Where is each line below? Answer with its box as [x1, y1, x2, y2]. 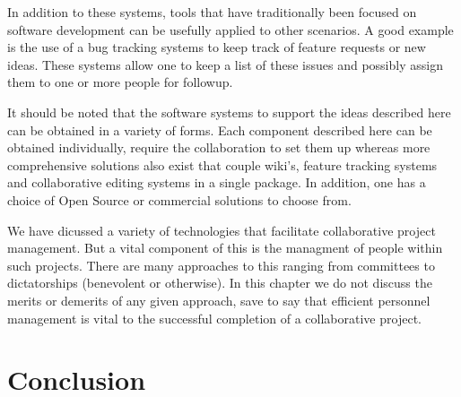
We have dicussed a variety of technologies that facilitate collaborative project [7, 220, 436, 239]
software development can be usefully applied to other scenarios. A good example [7, 20, 454, 39]
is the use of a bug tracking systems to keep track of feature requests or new [7, 38, 426, 56]
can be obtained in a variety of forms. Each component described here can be [7, 120, 432, 139]
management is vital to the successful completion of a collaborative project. [7, 308, 422, 327]
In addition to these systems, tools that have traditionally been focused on [7, 3, 417, 21]
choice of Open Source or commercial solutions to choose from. [7, 190, 352, 209]
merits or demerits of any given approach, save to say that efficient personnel [7, 290, 431, 309]
